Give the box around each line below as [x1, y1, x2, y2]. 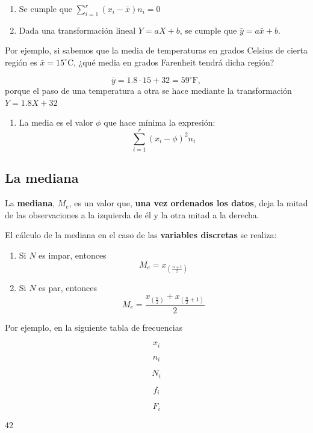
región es [5, 55, 37, 68]
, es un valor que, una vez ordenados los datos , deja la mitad [69, 197, 308, 209]
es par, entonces [39, 281, 98, 293]
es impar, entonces [39, 248, 107, 261]
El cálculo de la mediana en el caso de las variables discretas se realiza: [5, 229, 277, 241]
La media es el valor [19, 116, 93, 129]
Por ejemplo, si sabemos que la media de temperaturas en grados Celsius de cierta [5, 44, 308, 57]
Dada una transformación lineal [19, 23, 136, 36]
